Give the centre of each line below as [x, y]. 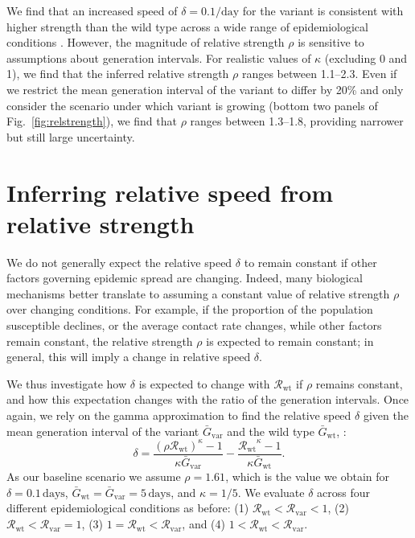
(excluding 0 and [366, 57]
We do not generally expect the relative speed [119, 262]
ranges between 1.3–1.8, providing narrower [297, 121]
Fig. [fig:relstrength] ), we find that [92, 121]
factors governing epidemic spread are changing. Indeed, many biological [185, 278]
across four [344, 492]
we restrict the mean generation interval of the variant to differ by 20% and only [205, 89]
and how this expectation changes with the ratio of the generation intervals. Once [208, 399]
